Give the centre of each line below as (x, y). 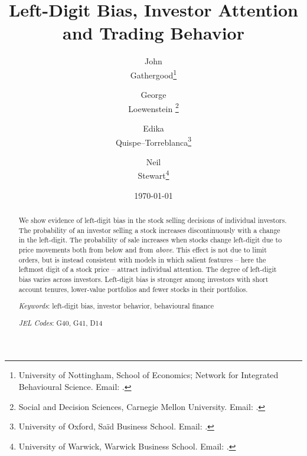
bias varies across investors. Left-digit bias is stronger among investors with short (143, 279)
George (153, 95)
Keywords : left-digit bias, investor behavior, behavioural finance (116, 306)
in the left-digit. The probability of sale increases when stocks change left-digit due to (150, 240)
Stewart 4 (153, 175)
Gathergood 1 (153, 74)
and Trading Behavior (153, 33)
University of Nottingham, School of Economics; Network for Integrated (148, 375)
